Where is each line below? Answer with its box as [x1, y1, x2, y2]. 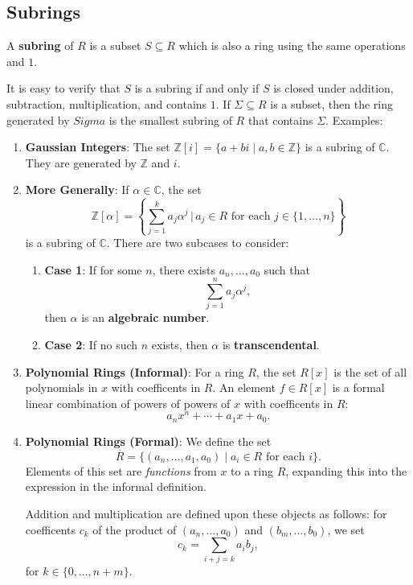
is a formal [332, 379, 385, 396]
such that [264, 261, 310, 278]
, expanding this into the [285, 462, 407, 479]
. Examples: [325, 111, 383, 128]
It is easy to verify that [6, 80, 121, 97]
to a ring [231, 462, 274, 479]
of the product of [92, 521, 177, 538]
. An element [212, 379, 276, 396]
